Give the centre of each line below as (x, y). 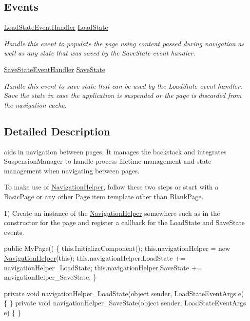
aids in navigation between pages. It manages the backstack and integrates (115, 151)
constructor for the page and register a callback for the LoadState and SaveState (125, 222)
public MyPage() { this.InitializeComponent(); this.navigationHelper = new (117, 248)
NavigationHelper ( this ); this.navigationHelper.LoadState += (95, 257)
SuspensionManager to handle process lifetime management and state (108, 161)
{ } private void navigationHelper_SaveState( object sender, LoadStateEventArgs (125, 303)
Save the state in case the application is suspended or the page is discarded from (123, 95)
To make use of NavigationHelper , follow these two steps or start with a (111, 187)
